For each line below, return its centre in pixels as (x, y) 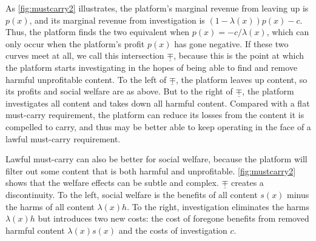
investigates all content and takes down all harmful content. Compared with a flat (158, 103)
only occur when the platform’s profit (75, 43)
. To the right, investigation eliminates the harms (218, 206)
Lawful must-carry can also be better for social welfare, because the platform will (156, 159)
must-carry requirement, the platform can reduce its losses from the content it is (155, 115)
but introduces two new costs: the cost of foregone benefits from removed (173, 218)
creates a (247, 183)
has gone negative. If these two (231, 43)
